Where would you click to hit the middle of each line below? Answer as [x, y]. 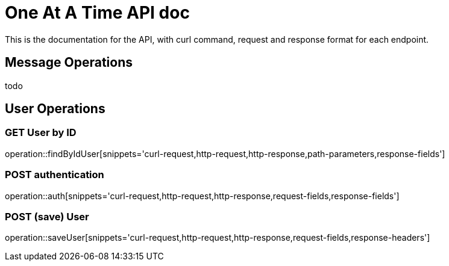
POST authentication [55, 175]
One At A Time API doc [97, 13]
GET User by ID [41, 133]
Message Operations [69, 63]
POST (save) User [47, 216]
